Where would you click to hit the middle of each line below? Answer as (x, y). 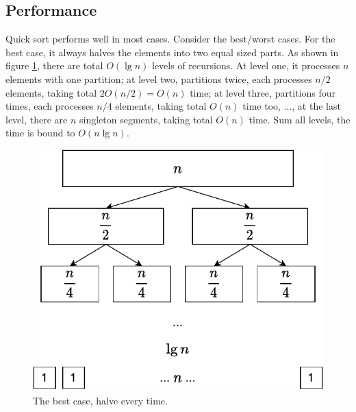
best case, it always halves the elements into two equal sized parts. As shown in (172, 52)
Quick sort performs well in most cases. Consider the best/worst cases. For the (170, 39)
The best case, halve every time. (100, 400)
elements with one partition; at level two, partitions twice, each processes (159, 78)
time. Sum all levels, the (300, 119)
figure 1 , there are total (54, 65)
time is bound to (40, 133)
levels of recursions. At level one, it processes (246, 65)
